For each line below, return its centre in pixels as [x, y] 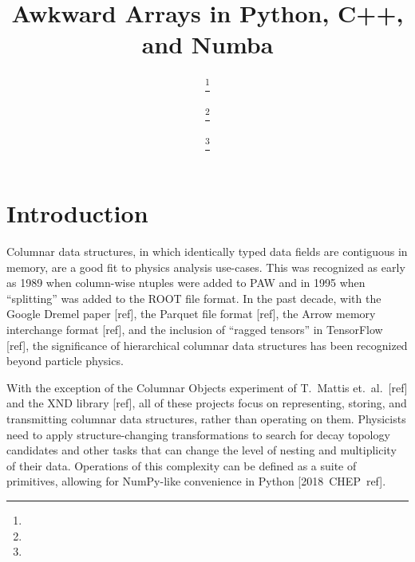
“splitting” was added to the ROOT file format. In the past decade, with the [194, 298]
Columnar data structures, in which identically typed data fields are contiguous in [207, 251]
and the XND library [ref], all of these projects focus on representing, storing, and [207, 403]
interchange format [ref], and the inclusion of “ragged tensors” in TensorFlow [195, 329]
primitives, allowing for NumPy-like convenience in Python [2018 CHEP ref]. [196, 481]
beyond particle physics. [65, 361]
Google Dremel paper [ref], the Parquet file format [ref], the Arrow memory [191, 314]
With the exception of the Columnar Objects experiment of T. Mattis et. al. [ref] [207, 387]
